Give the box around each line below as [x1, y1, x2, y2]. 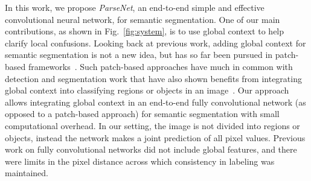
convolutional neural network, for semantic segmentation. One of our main [5, 13, 280, 25]
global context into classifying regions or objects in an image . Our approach [5, 84, 289, 97]
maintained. [5, 167, 48, 179]
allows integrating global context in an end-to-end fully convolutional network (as [5, 95, 306, 108]
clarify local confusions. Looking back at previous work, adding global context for [5, 36, 306, 49]
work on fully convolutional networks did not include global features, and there [5, 143, 297, 156]
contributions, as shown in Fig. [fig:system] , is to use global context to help [5, 25, 284, 37]
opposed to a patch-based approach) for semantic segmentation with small [5, 107, 280, 120]
